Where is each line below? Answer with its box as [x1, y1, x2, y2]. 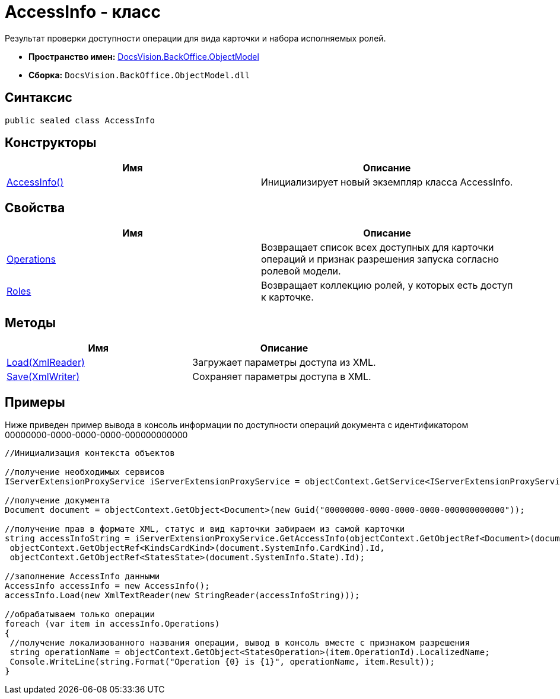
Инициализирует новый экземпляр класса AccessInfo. [260, 176, 513, 189]
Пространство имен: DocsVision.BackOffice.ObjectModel [28, 51, 259, 62]
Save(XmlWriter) [7, 371, 80, 383]
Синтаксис [5, 90, 72, 106]
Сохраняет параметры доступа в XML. [192, 371, 371, 383]
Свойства [5, 200, 65, 215]
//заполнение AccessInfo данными [5, 571, 160, 581]
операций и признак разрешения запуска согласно [261, 253, 499, 266]
